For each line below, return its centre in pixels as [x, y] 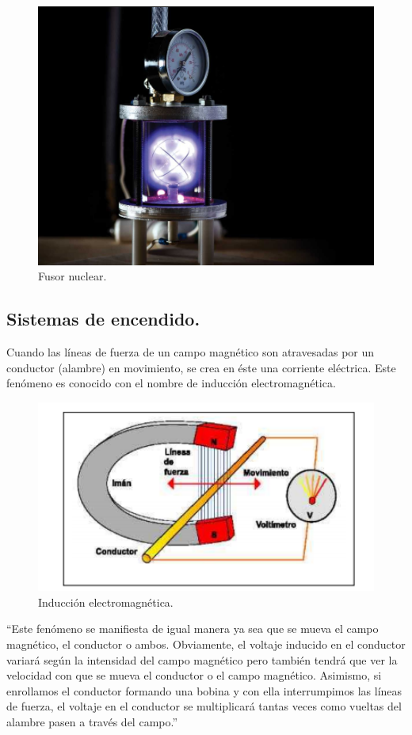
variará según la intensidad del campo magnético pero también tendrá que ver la [202, 659]
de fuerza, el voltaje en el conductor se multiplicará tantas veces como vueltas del [204, 706]
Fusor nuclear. [72, 276]
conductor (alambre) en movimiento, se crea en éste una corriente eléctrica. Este [201, 367]
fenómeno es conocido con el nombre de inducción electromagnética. [171, 383]
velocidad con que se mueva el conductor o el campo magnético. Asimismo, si [194, 675]
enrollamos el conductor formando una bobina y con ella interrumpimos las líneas [204, 690]
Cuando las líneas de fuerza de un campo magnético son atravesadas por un [191, 352]
